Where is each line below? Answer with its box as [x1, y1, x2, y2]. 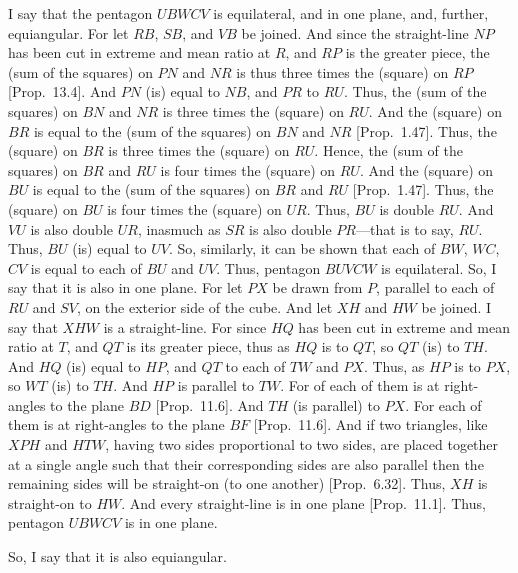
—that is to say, [355, 218, 454, 239]
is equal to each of [30, 257, 142, 278]
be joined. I [421, 296, 492, 317]
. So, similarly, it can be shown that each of [168, 238, 436, 259]
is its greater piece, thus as [126, 336, 290, 357]
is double [379, 198, 434, 219]
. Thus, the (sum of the [343, 81, 487, 102]
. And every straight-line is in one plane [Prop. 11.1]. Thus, [121, 492, 486, 513]
